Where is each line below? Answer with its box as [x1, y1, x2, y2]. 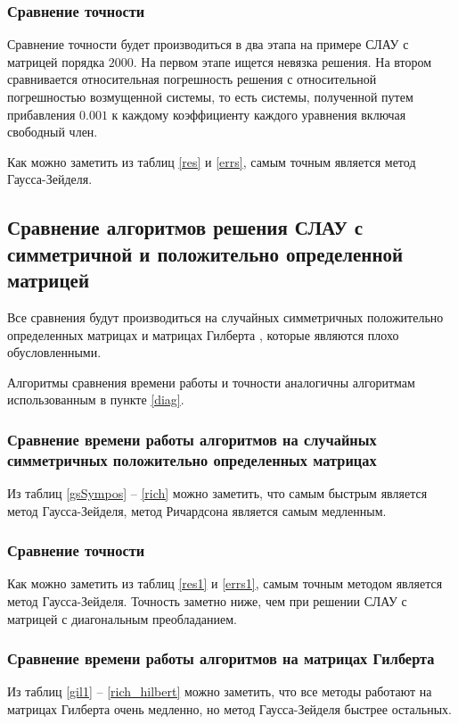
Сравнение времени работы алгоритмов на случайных [7, 428, 377, 450]
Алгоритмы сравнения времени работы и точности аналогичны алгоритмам [7, 372, 415, 391]
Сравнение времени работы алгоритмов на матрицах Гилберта [7, 647, 435, 670]
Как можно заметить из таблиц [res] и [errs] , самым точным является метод [7, 152, 416, 171]
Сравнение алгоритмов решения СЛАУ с [7, 213, 364, 241]
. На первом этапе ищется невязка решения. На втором [133, 52, 432, 71]
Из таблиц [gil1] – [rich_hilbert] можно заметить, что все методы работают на [7, 682, 432, 701]
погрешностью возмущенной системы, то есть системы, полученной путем [7, 87, 413, 105]
